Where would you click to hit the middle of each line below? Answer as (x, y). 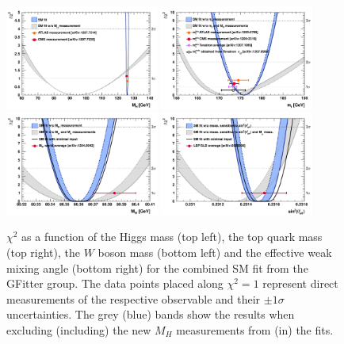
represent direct (300, 283)
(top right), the (44, 252)
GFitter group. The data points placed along (115, 283)
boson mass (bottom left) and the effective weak (215, 252)
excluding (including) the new (79, 329)
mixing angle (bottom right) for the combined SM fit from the (157, 268)
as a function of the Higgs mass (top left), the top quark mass (172, 237)
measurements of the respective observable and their (134, 298)
